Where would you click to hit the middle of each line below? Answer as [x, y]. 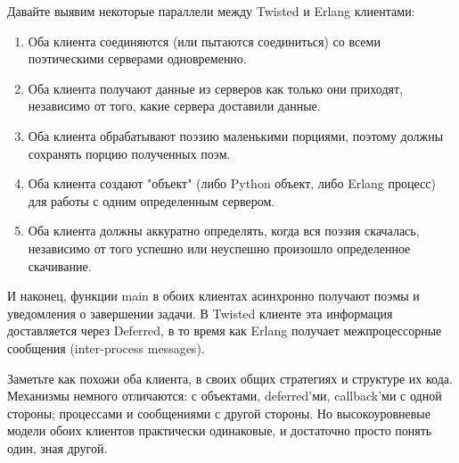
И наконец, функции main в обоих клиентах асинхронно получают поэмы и [213, 296]
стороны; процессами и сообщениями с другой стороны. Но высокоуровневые [219, 413]
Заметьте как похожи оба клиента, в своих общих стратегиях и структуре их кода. [230, 378]
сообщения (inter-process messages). [106, 347]
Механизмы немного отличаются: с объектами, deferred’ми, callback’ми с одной [225, 396]
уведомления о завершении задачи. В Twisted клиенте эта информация [200, 313]
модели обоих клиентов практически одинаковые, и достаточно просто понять [220, 430]
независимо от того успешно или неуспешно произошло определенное [219, 248]
